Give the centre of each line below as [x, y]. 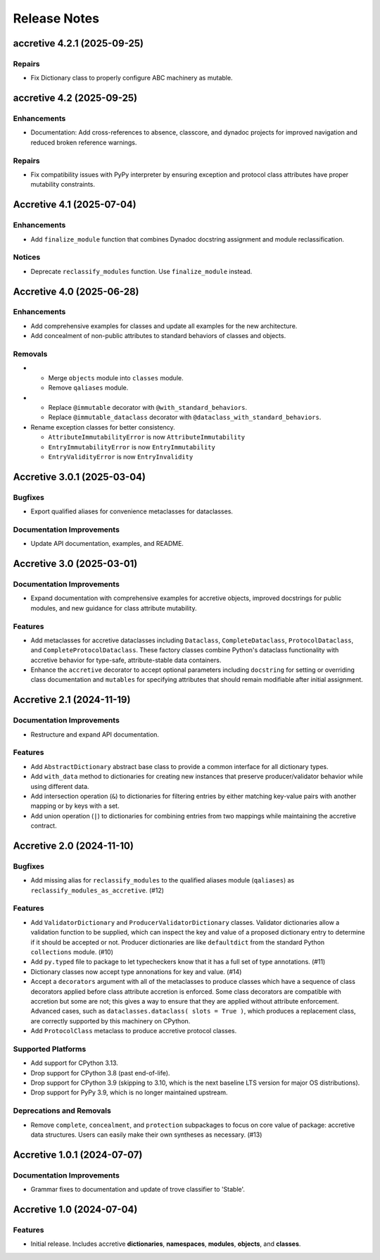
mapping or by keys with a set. [75, 806]
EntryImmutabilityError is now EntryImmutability [132, 447]
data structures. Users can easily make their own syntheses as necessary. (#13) [146, 1135]
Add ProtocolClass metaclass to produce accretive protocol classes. [134, 1031]
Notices [27, 257]
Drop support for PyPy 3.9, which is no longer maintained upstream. [129, 1092]
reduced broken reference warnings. [84, 142]
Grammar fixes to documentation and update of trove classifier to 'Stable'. [138, 1190]
